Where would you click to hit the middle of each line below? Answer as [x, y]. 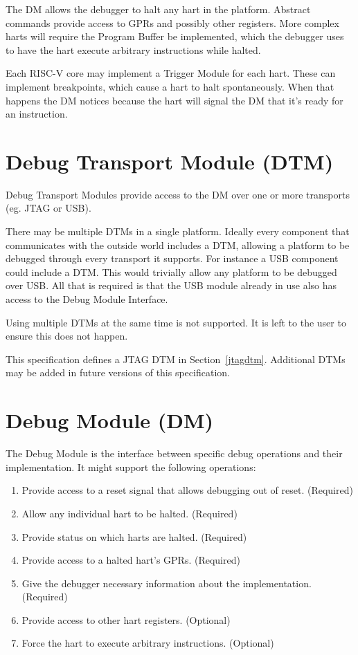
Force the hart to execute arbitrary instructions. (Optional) [148, 643]
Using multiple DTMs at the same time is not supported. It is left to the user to [176, 322]
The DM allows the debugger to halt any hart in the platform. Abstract [158, 9]
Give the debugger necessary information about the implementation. [167, 583]
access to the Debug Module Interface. [87, 299]
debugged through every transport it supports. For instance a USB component [172, 258]
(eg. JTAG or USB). [48, 208]
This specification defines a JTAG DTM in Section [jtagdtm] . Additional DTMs [176, 359]
